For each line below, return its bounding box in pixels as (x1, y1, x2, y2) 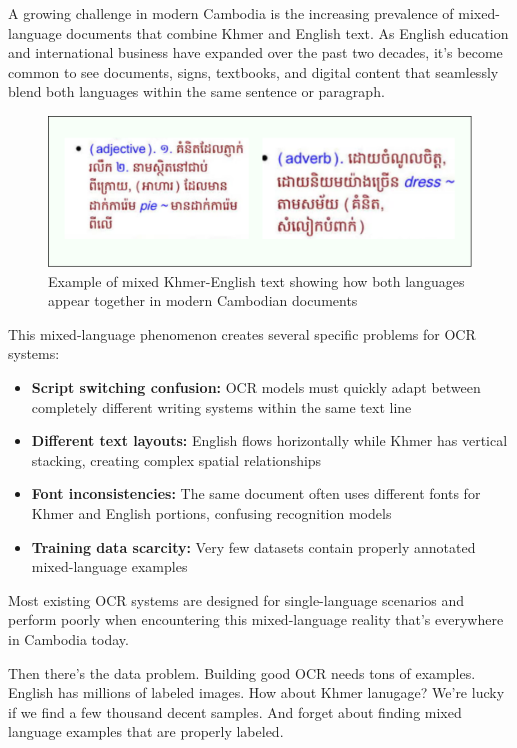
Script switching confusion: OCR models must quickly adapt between (31, 377, 481, 398)
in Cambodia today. (8, 629, 129, 649)
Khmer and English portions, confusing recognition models (31, 503, 392, 524)
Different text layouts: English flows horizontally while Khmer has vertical (31, 430, 508, 451)
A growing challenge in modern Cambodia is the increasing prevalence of (8, 3, 454, 23)
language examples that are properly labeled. (8, 721, 284, 742)
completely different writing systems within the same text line (31, 396, 412, 417)
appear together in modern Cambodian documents (48, 290, 358, 311)
